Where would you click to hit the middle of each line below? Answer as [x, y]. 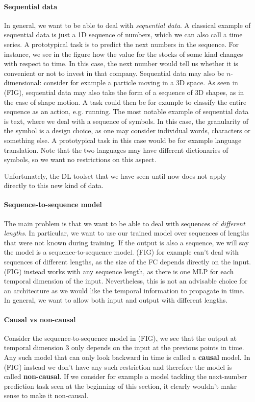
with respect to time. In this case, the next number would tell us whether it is [121, 63]
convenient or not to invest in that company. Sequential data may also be [114, 73]
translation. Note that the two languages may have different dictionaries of [116, 150]
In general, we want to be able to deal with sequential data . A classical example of [127, 25]
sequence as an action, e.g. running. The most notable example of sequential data [126, 111]
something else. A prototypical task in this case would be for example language [123, 140]
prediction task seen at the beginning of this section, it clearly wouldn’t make [120, 386]
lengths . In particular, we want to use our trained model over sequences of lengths [127, 233]
